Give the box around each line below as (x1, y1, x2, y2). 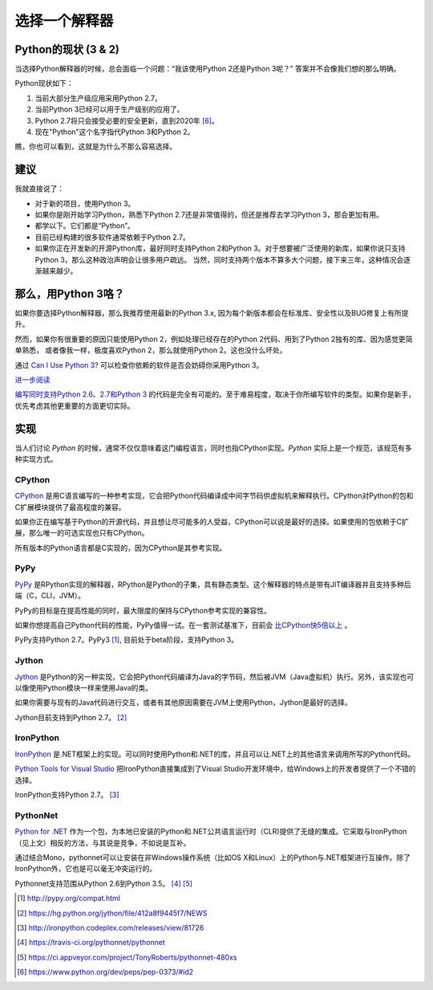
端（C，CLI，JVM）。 (14, 591, 86, 601)
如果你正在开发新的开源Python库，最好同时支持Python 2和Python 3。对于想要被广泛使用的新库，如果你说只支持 (34, 243, 406, 253)
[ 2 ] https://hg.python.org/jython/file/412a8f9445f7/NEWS (17, 908, 208, 918)
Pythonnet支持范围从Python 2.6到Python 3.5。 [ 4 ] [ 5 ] (14, 878, 192, 888)
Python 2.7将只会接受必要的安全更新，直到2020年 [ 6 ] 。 (34, 116, 220, 125)
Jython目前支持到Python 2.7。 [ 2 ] (14, 712, 127, 722)
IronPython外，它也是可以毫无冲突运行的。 (14, 864, 157, 874)
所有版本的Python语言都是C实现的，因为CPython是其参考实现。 (14, 543, 227, 552)
